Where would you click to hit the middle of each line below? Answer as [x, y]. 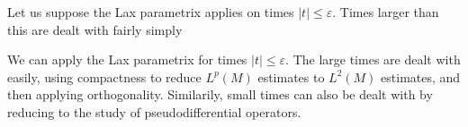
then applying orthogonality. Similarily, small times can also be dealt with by [220, 94]
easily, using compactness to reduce [104, 76]
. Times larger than [386, 12]
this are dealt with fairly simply [95, 29]
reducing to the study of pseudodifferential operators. [154, 111]
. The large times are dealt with [373, 59]
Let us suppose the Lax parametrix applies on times [151, 12]
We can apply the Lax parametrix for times [127, 59]
